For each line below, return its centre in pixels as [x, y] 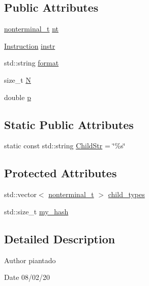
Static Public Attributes [69, 124]
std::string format [32, 63]
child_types [126, 194]
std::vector [20, 194]
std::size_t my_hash [36, 211]
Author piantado [30, 260]
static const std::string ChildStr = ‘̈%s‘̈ [65, 146]
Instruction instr [30, 45]
